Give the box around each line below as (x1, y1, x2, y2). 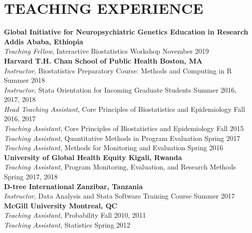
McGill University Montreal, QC (4, 200, 118, 210)
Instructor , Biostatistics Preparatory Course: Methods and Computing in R (4, 65, 232, 75)
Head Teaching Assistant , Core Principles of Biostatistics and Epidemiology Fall (4, 103, 245, 114)
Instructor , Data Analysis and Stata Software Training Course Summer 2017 (4, 191, 235, 201)
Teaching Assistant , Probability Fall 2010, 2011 (4, 210, 146, 220)
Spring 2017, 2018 (4, 171, 58, 182)
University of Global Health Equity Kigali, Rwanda (4, 152, 182, 162)
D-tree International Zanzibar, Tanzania (4, 181, 143, 191)
